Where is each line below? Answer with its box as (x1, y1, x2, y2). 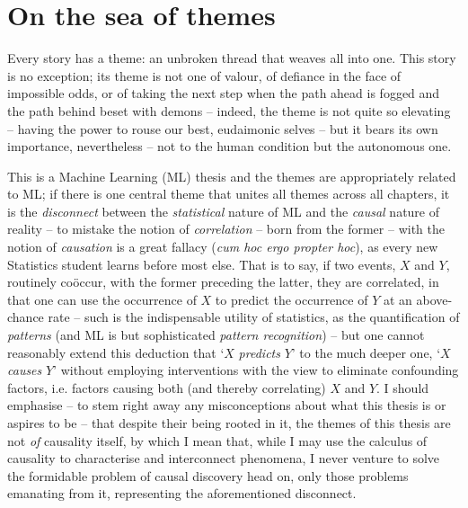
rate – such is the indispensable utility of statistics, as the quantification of (48, 307, 460, 326)
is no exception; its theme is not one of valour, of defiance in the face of (7, 66, 402, 85)
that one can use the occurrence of (7, 290, 197, 308)
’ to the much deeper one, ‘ (291, 343, 441, 361)
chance (7, 307, 44, 326)
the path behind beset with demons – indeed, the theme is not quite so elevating (7, 101, 451, 120)
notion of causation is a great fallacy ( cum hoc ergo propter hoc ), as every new (7, 237, 438, 256)
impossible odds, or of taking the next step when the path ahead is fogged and (7, 84, 440, 102)
